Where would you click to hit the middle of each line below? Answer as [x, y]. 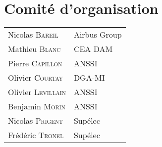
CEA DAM [93, 49]
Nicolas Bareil [33, 35]
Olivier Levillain [37, 92]
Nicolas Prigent [35, 121]
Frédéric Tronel [36, 135]
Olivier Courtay [36, 78]
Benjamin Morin [37, 106]
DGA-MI [89, 78]
